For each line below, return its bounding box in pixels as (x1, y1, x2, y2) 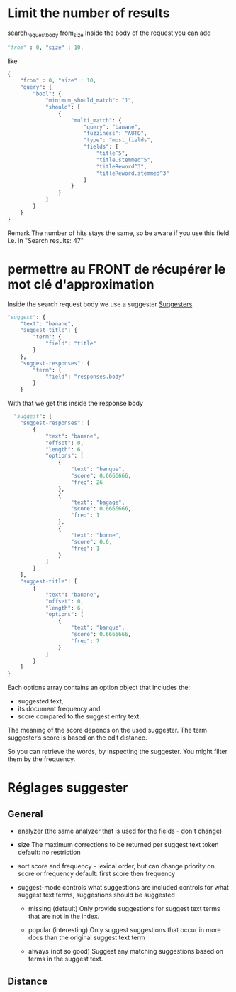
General (7, 808, 44, 820)
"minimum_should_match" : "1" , (45, 97, 135, 104)
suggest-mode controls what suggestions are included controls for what (17, 883, 229, 892)
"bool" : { (33, 90, 62, 97)
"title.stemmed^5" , (96, 156, 154, 163)
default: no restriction (17, 848, 81, 857)
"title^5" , (96, 150, 129, 157)
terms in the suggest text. (28, 954, 103, 964)
